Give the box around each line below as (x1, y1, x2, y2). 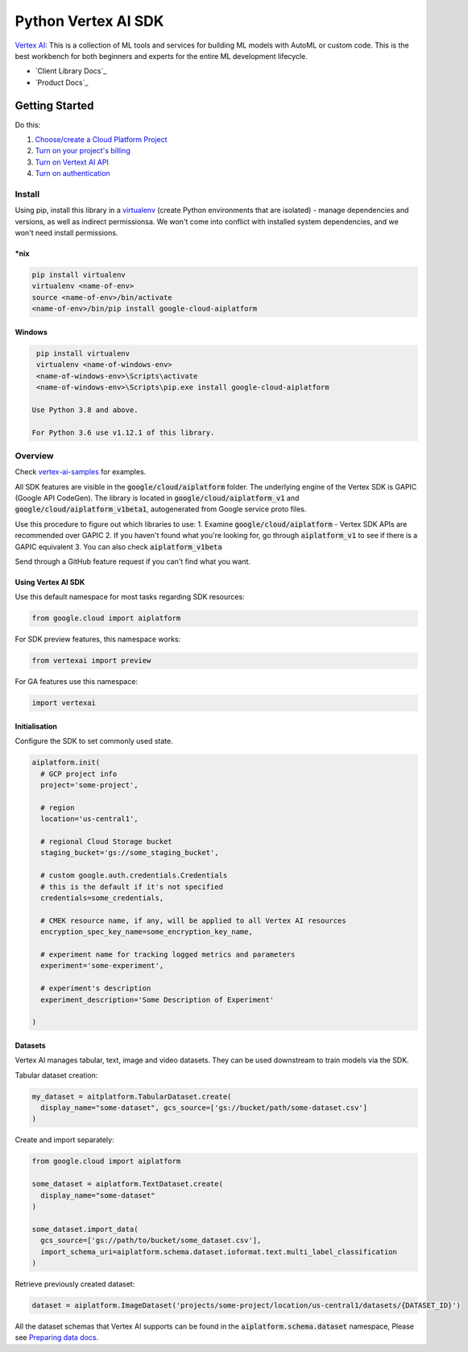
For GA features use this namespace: (14, 677, 139, 686)
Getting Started (14, 98, 94, 112)
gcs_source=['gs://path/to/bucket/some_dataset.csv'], (40, 1236, 262, 1246)
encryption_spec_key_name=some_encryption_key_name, (40, 928, 253, 937)
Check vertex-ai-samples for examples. (14, 467, 147, 477)
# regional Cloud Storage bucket (40, 837, 172, 846)
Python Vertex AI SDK (14, 12, 164, 30)
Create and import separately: (14, 1135, 114, 1145)
